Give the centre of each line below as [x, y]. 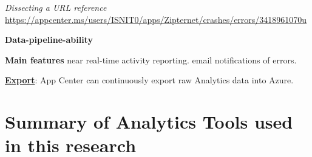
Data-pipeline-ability [49, 40]
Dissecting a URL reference [56, 7]
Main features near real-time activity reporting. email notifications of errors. [151, 59]
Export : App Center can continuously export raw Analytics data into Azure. [149, 80]
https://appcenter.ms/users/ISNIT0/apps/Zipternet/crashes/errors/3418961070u [156, 19]
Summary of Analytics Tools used [149, 122]
